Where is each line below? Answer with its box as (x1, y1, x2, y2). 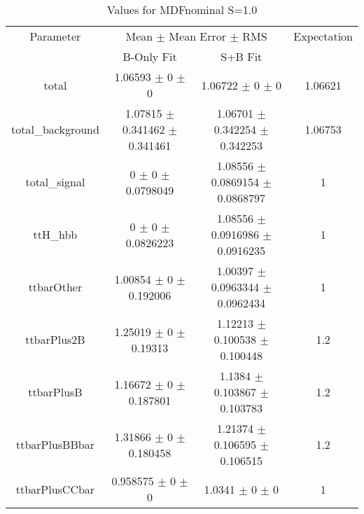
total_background (11, 121, 99, 137)
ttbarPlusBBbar (15, 436, 94, 452)
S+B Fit (220, 48, 262, 64)
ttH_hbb (33, 226, 78, 242)
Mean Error (169, 28, 227, 44)
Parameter (29, 28, 81, 44)
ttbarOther (28, 279, 83, 295)
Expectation (293, 28, 353, 44)
